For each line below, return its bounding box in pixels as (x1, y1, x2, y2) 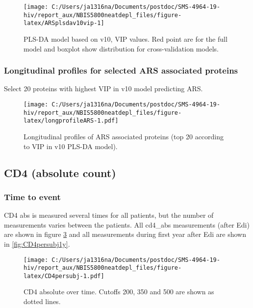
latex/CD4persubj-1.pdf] (24, 272, 104, 280)
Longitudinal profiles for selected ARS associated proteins (4, 64, 238, 77)
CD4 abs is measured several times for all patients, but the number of (4, 210, 214, 220)
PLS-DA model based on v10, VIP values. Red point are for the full (24, 33, 228, 44)
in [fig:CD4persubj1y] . (4, 238, 70, 249)
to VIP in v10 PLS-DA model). (24, 141, 118, 151)
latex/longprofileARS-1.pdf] (24, 117, 119, 125)
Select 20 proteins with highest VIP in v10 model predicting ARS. (4, 83, 203, 94)
